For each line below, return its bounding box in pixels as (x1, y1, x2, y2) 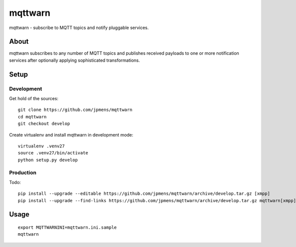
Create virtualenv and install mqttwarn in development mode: (9, 132, 133, 138)
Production (9, 169, 37, 176)
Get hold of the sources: (9, 96, 59, 101)
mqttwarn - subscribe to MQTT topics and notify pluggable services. (9, 25, 149, 31)
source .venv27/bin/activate (18, 150, 88, 156)
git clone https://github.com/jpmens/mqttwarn (18, 107, 133, 113)
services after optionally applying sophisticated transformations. (9, 57, 140, 63)
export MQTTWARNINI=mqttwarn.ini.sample (18, 225, 117, 230)
